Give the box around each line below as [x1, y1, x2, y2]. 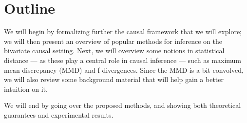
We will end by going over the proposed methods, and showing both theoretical [4, 100, 241, 110]
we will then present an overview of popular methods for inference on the [4, 36, 222, 46]
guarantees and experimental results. [4, 109, 114, 120]
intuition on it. [4, 83, 48, 94]
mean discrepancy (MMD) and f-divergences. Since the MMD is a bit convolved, [4, 64, 244, 75]
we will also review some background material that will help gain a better [4, 74, 224, 84]
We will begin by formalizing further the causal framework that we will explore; [4, 26, 242, 37]
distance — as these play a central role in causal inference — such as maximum [4, 55, 242, 65]
